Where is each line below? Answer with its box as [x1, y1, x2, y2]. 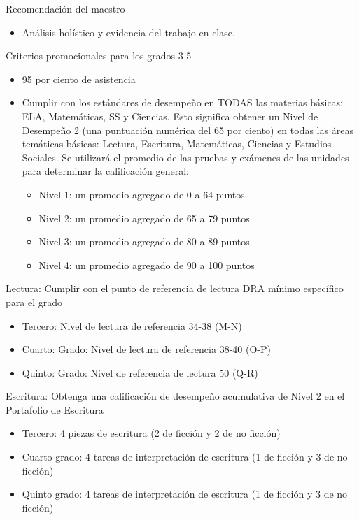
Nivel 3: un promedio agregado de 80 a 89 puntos [38, 234, 250, 249]
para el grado [6, 294, 62, 309]
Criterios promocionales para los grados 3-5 [6, 48, 192, 63]
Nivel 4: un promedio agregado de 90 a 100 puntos [38, 257, 255, 272]
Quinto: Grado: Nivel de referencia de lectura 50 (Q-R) [22, 365, 258, 380]
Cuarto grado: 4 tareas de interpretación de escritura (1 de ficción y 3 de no [22, 449, 348, 464]
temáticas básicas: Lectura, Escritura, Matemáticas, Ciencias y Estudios [22, 136, 332, 151]
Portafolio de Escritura [6, 402, 104, 417]
